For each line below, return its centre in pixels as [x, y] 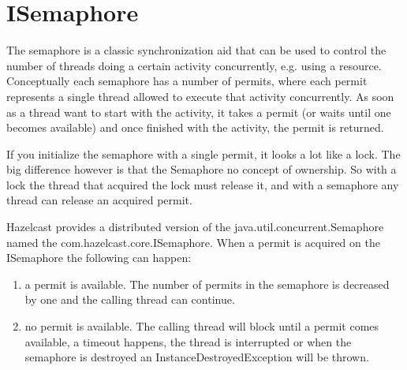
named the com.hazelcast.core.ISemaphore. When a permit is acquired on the [193, 242]
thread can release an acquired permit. [99, 200]
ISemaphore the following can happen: [99, 258]
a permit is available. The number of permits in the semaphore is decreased [207, 284]
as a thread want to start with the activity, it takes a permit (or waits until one [199, 112]
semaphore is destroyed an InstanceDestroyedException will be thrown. [197, 357]
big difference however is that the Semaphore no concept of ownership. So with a [202, 169]
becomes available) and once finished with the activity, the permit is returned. [195, 127]
